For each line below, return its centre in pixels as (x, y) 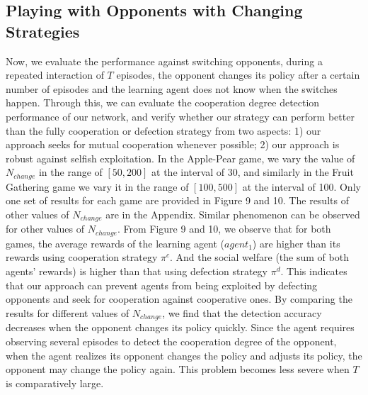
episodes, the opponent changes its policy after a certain (238, 75)
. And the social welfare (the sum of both (259, 257)
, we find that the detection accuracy (242, 312)
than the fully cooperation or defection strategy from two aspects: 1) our (163, 130)
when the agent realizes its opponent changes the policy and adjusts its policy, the (184, 355)
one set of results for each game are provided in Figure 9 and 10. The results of (177, 200)
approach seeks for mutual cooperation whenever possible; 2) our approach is (173, 144)
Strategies (43, 31)
